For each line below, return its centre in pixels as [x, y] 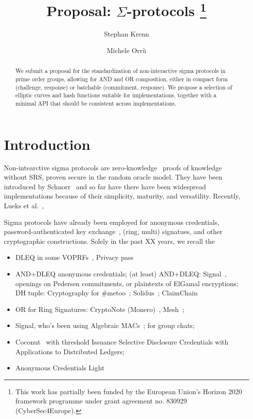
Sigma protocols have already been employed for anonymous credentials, [112, 222]
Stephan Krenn [126, 34]
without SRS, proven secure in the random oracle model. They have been [113, 177]
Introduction [47, 144]
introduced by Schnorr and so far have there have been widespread [105, 186]
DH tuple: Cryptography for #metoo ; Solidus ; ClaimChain [106, 293]
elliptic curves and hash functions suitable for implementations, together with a [116, 95]
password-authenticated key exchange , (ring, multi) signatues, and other [113, 231]
